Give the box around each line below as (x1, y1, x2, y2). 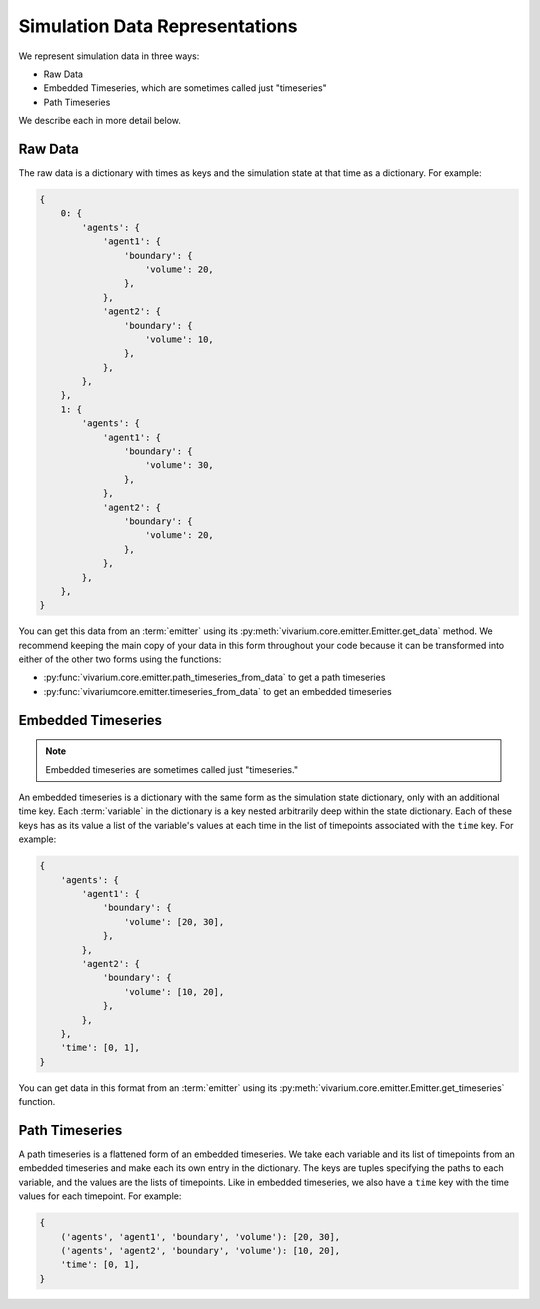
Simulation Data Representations (18, 15, 298, 37)
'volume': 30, (145, 460, 214, 471)
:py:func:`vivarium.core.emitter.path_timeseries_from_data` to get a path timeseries (43, 671, 386, 684)
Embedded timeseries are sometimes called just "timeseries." (45, 763, 299, 775)
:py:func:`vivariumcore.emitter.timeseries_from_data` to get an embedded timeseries (43, 685, 392, 697)
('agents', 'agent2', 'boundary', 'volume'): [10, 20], (60, 1245, 341, 1256)
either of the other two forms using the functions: (18, 653, 222, 665)
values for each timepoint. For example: (18, 1190, 182, 1202)
